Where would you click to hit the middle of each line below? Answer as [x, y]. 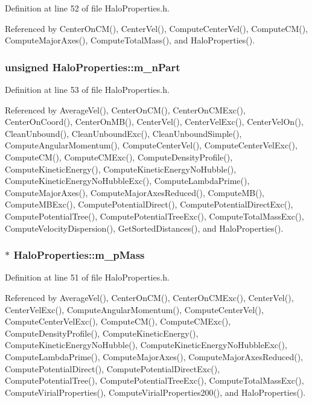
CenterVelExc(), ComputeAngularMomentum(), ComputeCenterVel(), [134, 309]
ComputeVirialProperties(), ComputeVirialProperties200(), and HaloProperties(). [155, 392]
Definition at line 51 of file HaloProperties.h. [87, 277]
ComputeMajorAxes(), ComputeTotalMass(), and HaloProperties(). [130, 40]
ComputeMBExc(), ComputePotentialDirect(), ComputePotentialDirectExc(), [149, 204]
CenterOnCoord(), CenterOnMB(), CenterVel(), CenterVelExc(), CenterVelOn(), [154, 122]
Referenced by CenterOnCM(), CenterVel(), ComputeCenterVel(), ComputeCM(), [157, 28]
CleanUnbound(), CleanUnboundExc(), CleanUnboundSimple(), [123, 133]
